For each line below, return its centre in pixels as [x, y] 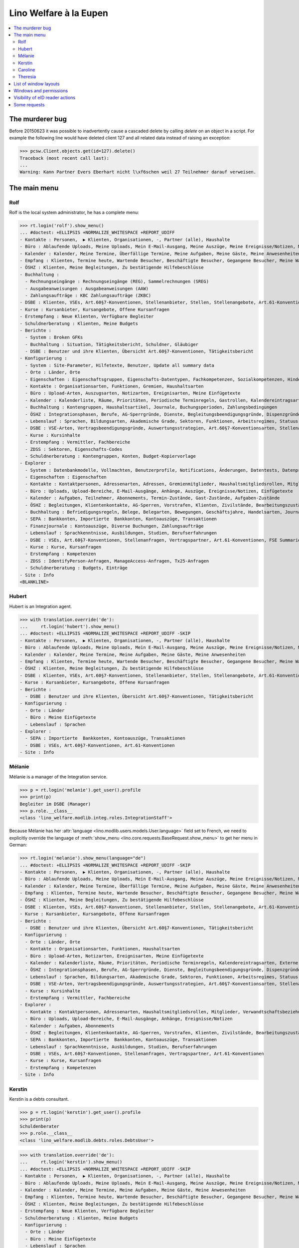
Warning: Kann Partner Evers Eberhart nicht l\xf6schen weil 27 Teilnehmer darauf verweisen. [138, 172]
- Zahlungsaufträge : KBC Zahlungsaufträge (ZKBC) [88, 295]
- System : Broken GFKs [54, 337]
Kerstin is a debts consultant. [39, 1099]
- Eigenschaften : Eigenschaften [66, 477]
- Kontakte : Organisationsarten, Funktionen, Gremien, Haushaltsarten [114, 386]
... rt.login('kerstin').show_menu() [71, 1162]
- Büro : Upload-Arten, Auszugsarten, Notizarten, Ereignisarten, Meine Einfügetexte [133, 393]
